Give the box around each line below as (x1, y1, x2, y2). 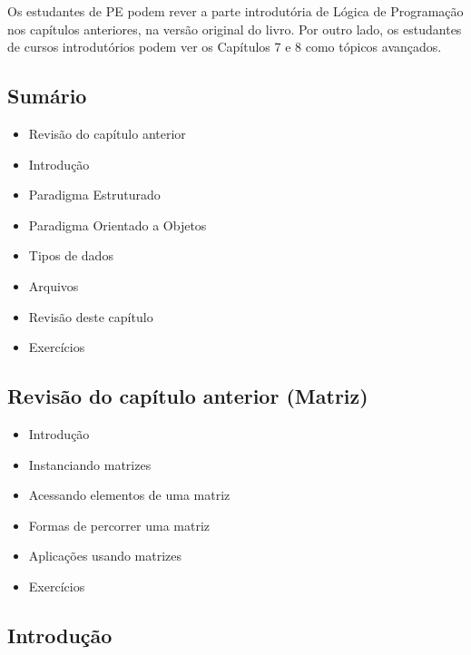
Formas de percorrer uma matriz (28, 515, 211, 534)
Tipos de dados (28, 246, 113, 265)
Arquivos (28, 276, 79, 295)
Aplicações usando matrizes (28, 546, 182, 565)
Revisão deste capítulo (28, 307, 153, 326)
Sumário (7, 82, 87, 110)
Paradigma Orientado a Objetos (28, 215, 207, 234)
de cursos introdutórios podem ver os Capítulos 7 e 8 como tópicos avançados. (7, 37, 442, 56)
